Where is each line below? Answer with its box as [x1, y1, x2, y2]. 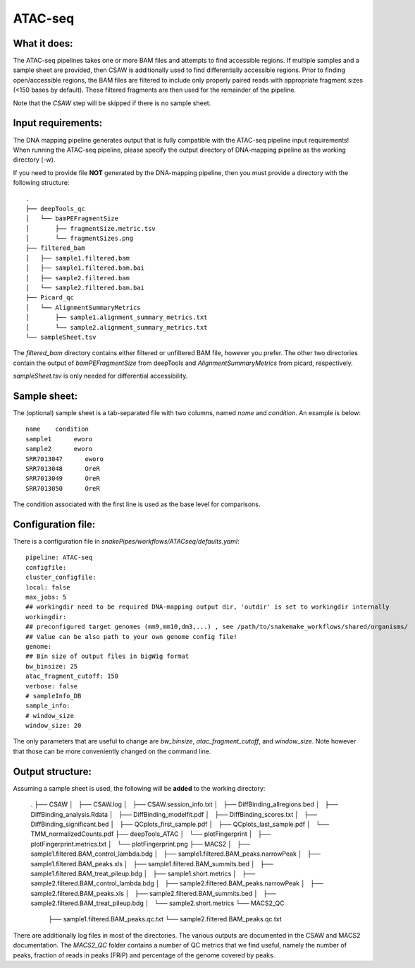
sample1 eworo [25, 435, 93, 443]
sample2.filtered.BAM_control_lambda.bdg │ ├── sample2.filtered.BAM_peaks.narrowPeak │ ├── [30, 879, 324, 888]
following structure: [13, 179, 70, 187]
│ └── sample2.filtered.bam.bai [25, 284, 144, 292]
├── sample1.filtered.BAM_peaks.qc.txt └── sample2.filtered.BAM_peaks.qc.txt [48, 915, 282, 924]
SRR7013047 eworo [25, 455, 104, 462]
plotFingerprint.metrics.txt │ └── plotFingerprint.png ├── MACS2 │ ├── [30, 839, 251, 848]
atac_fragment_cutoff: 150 [25, 672, 119, 681]
